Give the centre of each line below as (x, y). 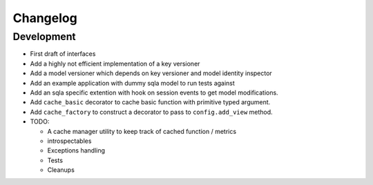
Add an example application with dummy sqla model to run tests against (132, 83)
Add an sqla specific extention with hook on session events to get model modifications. (154, 92)
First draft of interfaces (63, 54)
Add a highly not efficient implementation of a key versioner (115, 64)
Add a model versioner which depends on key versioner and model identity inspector (151, 73)
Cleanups (61, 170)
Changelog (45, 18)
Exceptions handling (76, 150)
